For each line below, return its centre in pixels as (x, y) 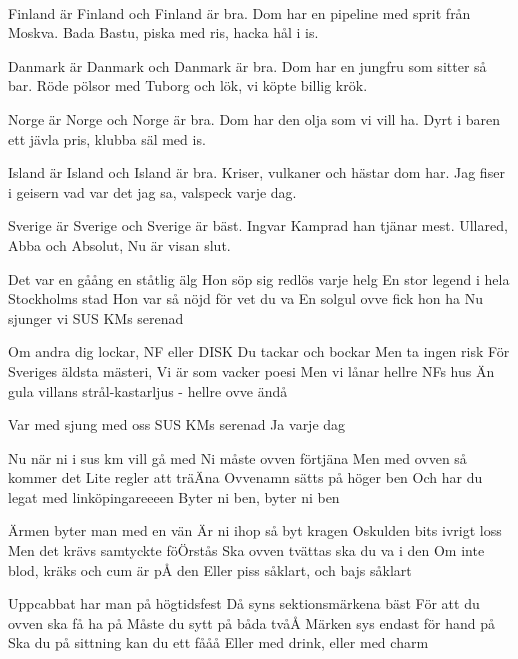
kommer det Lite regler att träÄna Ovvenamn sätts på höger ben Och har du (245, 477)
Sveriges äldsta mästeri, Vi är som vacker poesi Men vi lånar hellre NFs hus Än (251, 370)
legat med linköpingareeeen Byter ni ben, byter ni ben (174, 496)
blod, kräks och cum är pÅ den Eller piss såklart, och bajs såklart (210, 569)
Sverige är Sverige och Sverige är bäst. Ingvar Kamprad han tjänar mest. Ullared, (258, 225)
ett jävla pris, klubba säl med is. (107, 138)
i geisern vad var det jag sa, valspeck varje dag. (152, 191)
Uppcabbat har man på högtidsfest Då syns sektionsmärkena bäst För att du (244, 603)
